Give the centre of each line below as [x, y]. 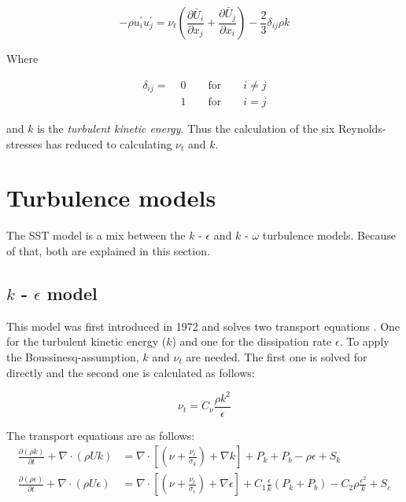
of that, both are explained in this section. [108, 251]
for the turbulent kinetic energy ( [87, 341]
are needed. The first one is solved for [277, 357]
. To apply [364, 341]
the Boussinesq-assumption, [73, 357]
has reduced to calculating [109, 143]
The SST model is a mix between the [96, 235]
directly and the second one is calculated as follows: [131, 372]
